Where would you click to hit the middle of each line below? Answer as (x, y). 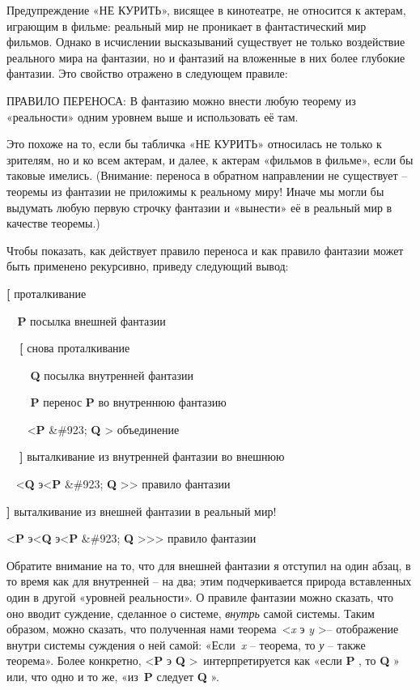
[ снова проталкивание (75, 348)
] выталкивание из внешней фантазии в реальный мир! (142, 511)
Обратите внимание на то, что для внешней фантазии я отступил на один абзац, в (209, 565)
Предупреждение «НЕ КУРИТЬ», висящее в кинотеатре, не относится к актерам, (206, 10)
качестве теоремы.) (53, 223)
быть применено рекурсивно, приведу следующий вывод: (148, 266)
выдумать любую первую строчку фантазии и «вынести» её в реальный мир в (199, 207)
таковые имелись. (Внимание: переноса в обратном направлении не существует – (207, 175)
